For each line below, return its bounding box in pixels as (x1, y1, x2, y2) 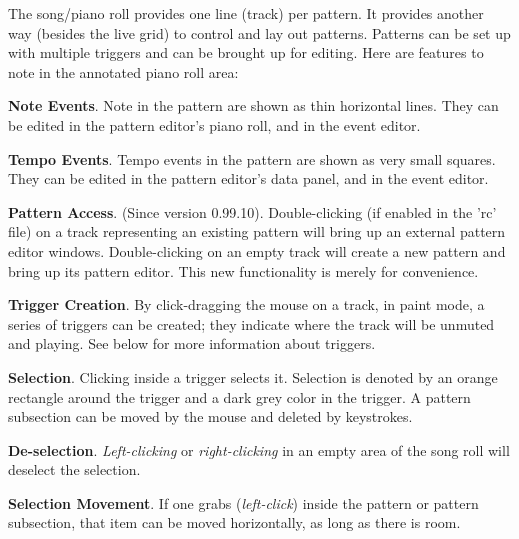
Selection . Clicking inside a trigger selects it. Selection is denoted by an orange (8, 366, 498, 387)
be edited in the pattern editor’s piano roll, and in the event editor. (8, 114, 421, 135)
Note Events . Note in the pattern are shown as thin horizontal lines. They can (8, 95, 499, 116)
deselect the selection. (8, 459, 141, 480)
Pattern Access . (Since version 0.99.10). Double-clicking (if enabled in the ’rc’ (8, 201, 497, 222)
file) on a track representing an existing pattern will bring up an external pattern (8, 221, 506, 242)
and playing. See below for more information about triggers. (8, 333, 376, 354)
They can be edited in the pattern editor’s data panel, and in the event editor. (8, 168, 489, 189)
